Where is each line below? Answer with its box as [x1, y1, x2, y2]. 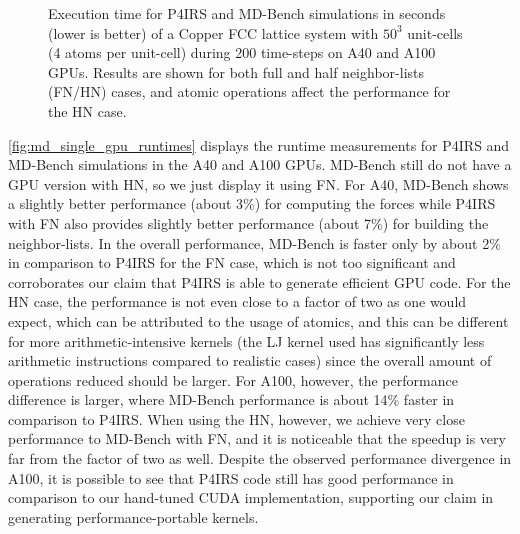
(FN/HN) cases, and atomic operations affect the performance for [48, 81, 451, 102]
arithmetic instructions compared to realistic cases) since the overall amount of [8, 350, 492, 371]
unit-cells [407, 22, 463, 43]
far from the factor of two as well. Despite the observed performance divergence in [8, 448, 512, 469]
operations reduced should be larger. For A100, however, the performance [8, 369, 458, 390]
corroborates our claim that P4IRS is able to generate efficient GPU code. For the [8, 271, 511, 292]
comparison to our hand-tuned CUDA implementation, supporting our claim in [8, 487, 494, 508]
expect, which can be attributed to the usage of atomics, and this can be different [8, 310, 509, 331]
